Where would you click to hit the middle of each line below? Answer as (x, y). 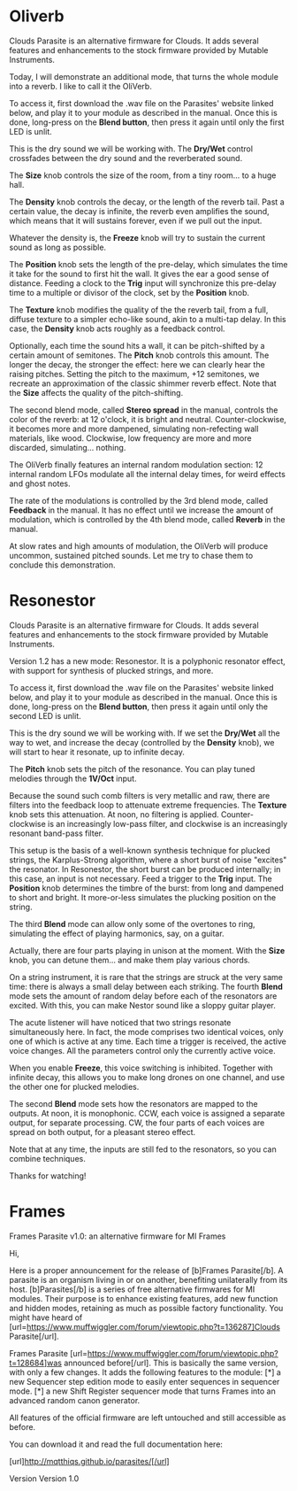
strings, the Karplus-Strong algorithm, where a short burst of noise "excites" (148, 860)
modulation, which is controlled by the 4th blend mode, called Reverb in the (147, 519)
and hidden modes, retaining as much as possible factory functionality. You (146, 1308)
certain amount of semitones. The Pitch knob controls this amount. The (139, 355)
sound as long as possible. (58, 247)
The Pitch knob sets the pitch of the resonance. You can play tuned (132, 769)
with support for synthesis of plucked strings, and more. (111, 670)
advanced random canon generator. (75, 1400)
